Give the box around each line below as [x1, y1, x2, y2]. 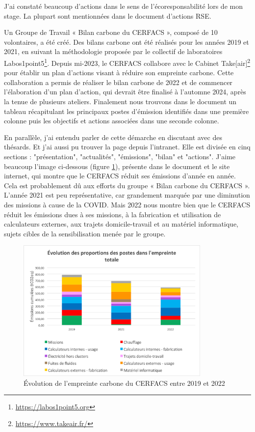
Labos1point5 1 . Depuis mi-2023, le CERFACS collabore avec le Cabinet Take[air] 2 [4, 56, 251, 68]
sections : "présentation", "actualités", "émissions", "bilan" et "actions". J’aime [4, 151, 236, 161]
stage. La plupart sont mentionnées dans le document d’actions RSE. [4, 10, 211, 21]
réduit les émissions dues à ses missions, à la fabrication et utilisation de [4, 209, 221, 219]
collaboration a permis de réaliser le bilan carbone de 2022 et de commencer [4, 77, 232, 87]
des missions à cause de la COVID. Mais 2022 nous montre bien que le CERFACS [4, 199, 251, 209]
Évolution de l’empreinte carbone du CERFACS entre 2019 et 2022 [24, 377, 225, 388]
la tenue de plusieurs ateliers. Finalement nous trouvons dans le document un [4, 96, 237, 106]
